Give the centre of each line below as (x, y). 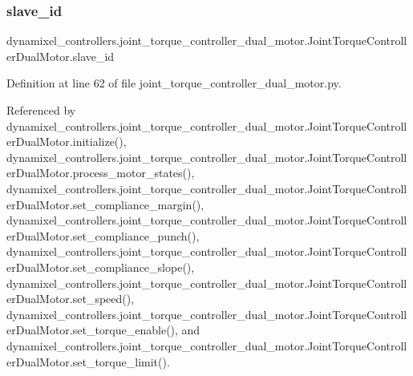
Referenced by (41, 110)
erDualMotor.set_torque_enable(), (92, 330)
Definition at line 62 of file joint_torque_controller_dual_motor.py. (174, 83)
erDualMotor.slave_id (61, 56)
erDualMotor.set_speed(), (71, 299)
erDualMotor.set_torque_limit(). (88, 361)
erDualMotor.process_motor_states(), (101, 173)
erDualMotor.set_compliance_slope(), (101, 267)
